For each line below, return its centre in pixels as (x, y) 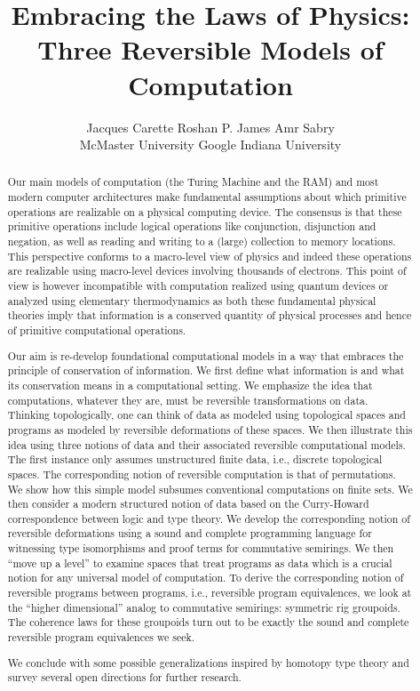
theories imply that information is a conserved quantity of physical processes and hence (210, 315)
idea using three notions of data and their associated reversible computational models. (206, 444)
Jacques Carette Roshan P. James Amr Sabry (210, 127)
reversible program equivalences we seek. (101, 637)
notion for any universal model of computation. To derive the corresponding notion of (206, 578)
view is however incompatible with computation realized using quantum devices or (198, 286)
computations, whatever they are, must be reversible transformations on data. (188, 400)
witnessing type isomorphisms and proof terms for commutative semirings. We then (201, 548)
